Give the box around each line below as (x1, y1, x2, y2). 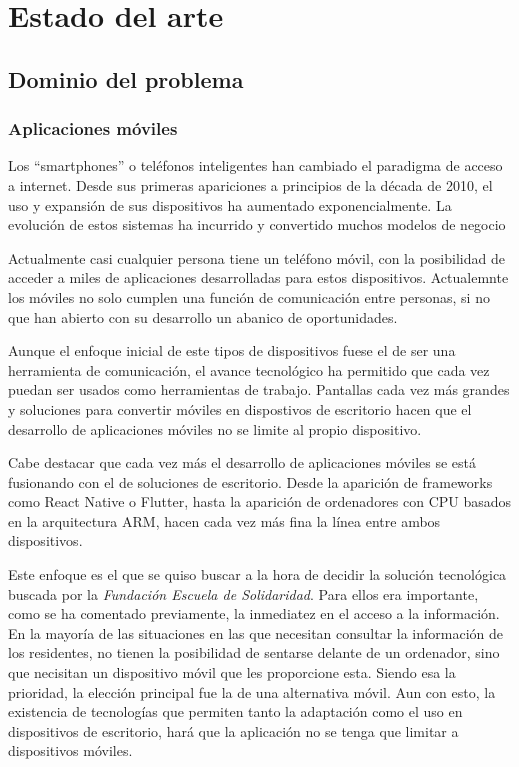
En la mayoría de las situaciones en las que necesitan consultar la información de (8, 622, 504, 643)
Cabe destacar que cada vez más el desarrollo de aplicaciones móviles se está (8, 452, 476, 473)
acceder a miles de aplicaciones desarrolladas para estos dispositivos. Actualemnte (8, 267, 509, 288)
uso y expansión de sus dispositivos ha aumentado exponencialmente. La (8, 194, 452, 215)
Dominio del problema (8, 63, 244, 94)
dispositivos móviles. (8, 740, 133, 761)
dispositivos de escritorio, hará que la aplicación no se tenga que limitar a (8, 720, 459, 741)
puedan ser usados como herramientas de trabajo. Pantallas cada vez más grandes (8, 379, 510, 400)
